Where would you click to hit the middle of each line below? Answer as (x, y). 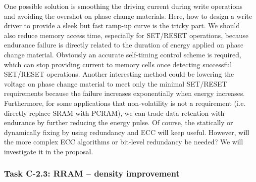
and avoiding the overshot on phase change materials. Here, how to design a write (128, 16)
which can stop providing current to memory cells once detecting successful (118, 64)
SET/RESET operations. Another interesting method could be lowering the (119, 74)
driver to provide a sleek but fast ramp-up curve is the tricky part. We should (122, 25)
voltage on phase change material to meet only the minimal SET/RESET (116, 83)
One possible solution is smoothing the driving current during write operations (123, 6)
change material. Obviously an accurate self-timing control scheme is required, (123, 54)
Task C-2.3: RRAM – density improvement (92, 173)
